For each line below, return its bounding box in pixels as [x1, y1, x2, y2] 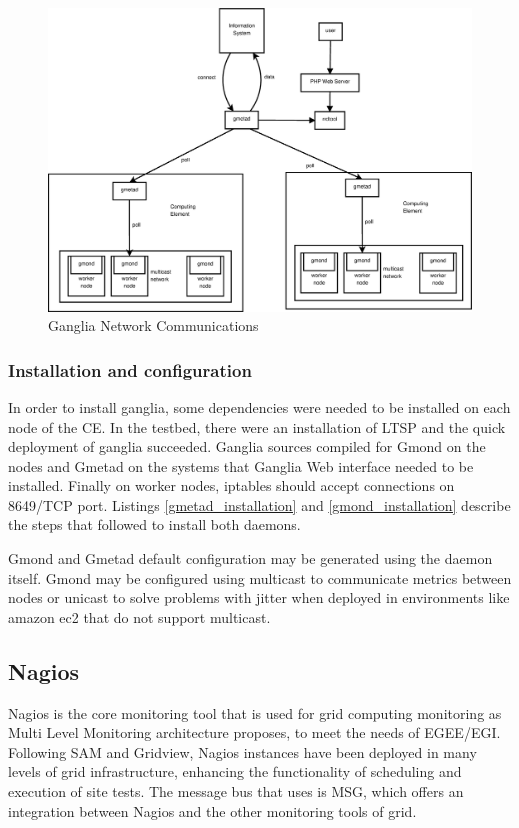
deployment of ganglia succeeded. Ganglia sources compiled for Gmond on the [8, 436, 486, 457]
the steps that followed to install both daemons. [8, 514, 301, 535]
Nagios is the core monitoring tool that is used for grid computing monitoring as [8, 702, 502, 723]
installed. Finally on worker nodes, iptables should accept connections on [8, 475, 455, 496]
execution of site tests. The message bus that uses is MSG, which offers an [8, 781, 464, 802]
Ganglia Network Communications [48, 315, 259, 336]
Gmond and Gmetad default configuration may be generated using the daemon [8, 548, 493, 569]
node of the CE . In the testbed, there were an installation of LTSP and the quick [8, 416, 506, 437]
